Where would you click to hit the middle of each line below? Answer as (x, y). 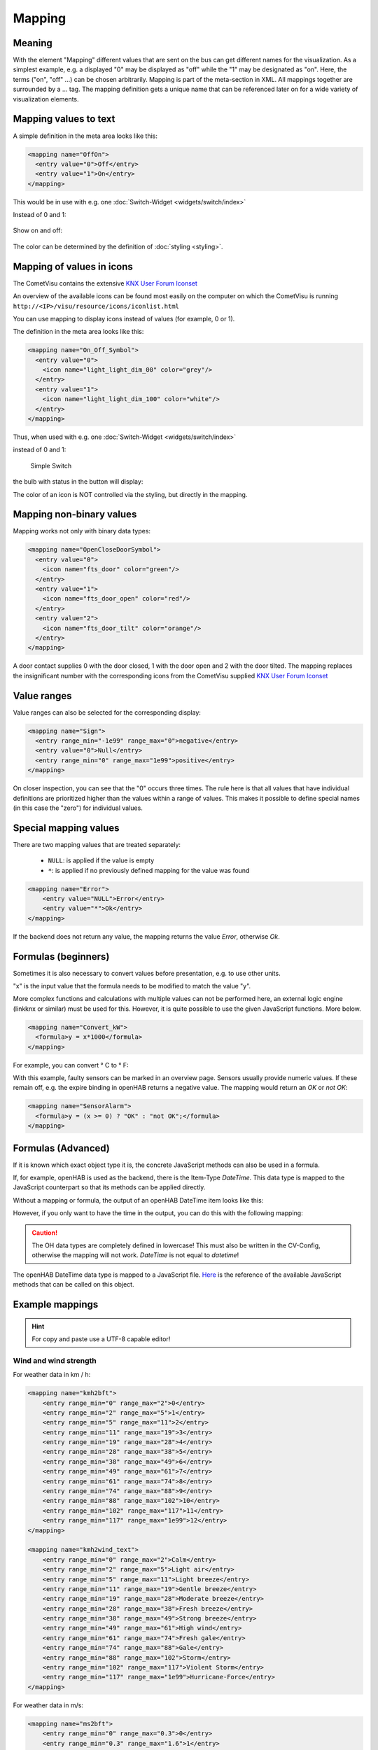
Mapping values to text (64, 119)
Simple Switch (51, 465)
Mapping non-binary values (75, 514)
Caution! (45, 1233)
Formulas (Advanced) (61, 1148)
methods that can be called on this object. (73, 1284)
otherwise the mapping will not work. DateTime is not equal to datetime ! (135, 1255)
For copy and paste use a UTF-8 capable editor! (101, 1339)
